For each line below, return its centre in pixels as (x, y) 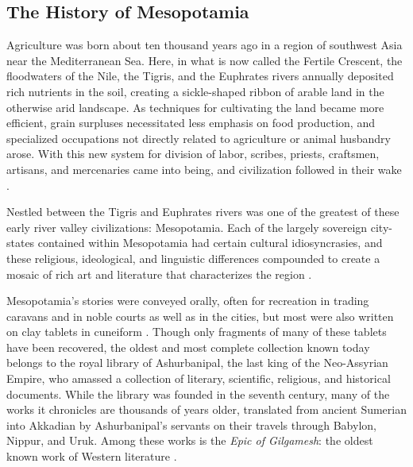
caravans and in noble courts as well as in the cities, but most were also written (200, 316)
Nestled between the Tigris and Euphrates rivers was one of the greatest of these (203, 212)
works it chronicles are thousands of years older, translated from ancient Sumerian (206, 409)
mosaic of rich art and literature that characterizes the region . (159, 274)
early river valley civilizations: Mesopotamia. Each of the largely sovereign (187, 227)
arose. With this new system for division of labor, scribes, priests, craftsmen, (193, 154)
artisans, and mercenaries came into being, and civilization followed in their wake (204, 169)
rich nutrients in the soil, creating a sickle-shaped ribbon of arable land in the (195, 91)
